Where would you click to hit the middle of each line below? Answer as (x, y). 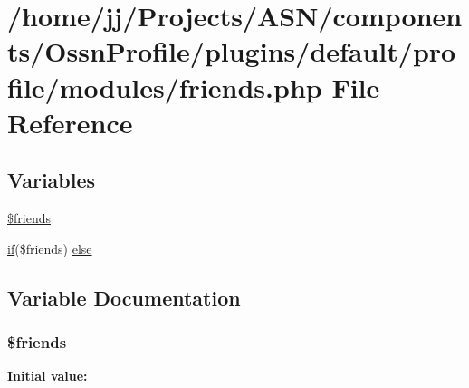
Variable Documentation (124, 297)
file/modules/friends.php (165, 87)
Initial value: (48, 376)
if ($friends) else (50, 248)
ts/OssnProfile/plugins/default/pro (232, 51)
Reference (70, 122)
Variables (52, 180)
